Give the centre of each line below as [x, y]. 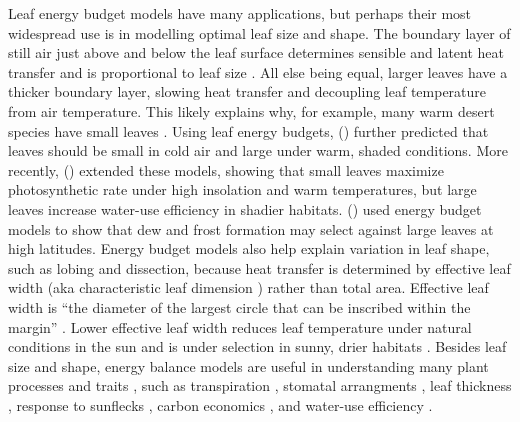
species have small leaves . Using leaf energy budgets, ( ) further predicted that [248, 130]
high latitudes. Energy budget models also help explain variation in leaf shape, [249, 248]
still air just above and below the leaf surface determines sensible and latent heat [256, 52]
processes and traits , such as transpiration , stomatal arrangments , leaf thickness [260, 385]
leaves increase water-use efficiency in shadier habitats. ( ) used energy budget [245, 208]
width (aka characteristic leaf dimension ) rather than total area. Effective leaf [248, 287]
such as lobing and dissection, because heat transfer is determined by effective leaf [259, 267]
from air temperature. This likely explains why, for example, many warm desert [251, 110]
